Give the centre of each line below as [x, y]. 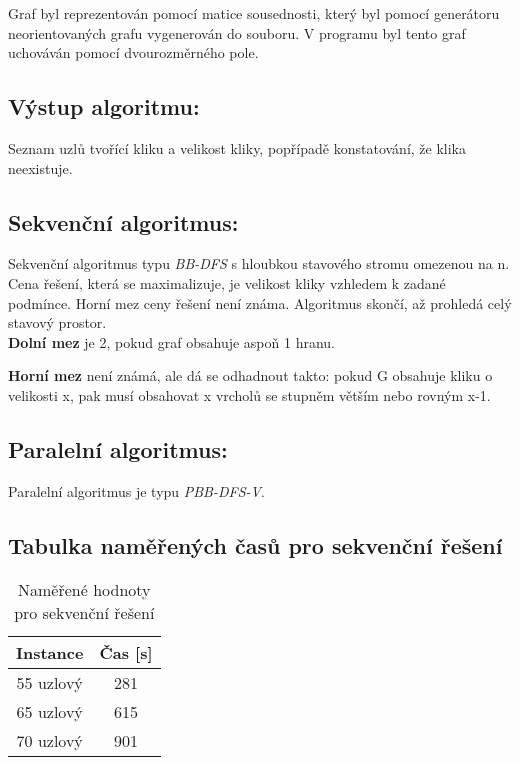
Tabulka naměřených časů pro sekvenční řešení [255, 544]
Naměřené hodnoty [84, 589]
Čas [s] [126, 652]
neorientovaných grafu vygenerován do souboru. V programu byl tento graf [237, 32]
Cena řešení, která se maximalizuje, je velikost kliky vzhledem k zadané [227, 282]
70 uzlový [49, 740]
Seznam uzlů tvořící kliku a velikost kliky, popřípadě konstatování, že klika [237, 147]
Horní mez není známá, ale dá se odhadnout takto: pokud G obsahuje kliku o [250, 375]
